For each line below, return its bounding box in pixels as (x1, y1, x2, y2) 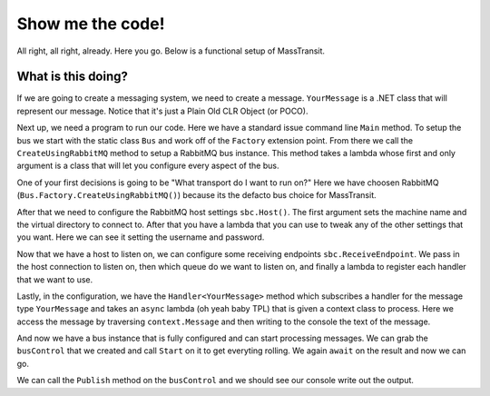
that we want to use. (16, 273, 93, 285)
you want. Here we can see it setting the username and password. (16, 232, 265, 243)
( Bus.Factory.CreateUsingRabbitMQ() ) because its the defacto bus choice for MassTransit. (16, 190, 377, 201)
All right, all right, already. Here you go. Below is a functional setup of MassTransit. (16, 45, 326, 56)
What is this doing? (16, 69, 129, 84)
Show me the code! (16, 14, 165, 34)
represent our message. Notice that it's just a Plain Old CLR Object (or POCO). (16, 105, 309, 116)
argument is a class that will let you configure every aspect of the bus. (16, 160, 279, 172)
